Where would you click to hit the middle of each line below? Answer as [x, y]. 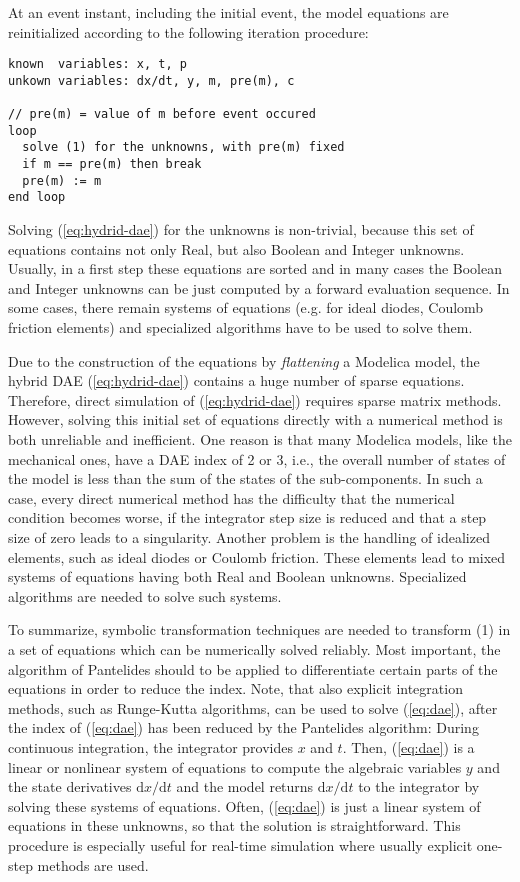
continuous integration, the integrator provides [151, 746]
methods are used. [93, 864]
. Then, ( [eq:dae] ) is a [408, 746]
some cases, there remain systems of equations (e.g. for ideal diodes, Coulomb [246, 307]
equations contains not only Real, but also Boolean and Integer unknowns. [236, 248]
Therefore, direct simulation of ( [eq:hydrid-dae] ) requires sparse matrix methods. [255, 399]
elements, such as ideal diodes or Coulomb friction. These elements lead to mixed [257, 556]
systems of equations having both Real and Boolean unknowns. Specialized [237, 576]
